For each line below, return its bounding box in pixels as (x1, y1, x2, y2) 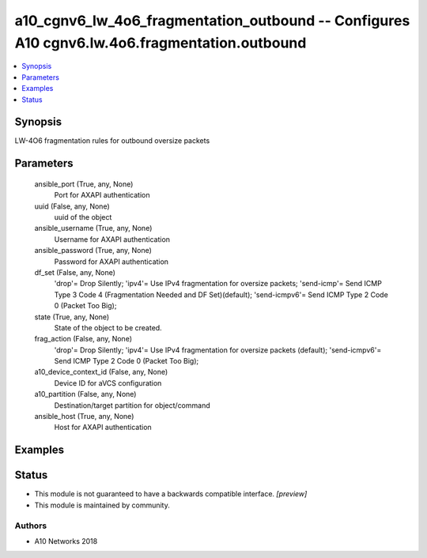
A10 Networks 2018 (34, 536, 98, 545)
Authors (14, 520, 47, 531)
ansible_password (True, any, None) (34, 246, 152, 255)
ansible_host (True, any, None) (34, 412, 134, 421)
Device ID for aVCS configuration (54, 378, 162, 387)
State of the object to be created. (54, 322, 162, 332)
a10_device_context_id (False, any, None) (34, 368, 168, 377)
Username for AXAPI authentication (54, 234, 170, 244)
